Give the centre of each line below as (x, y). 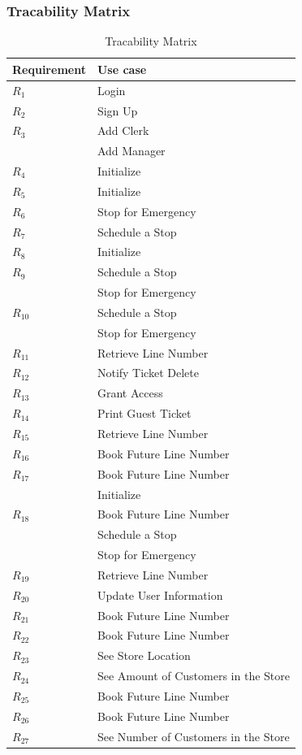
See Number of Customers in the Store (193, 736)
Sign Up (117, 110)
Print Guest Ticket (144, 413)
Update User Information (160, 594)
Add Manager (131, 151)
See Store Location (144, 655)
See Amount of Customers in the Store (193, 676)
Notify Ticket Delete (148, 373)
